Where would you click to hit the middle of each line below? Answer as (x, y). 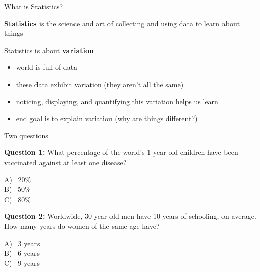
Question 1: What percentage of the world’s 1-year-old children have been (121, 152)
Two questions (26, 135)
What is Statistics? (34, 6)
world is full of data (47, 67)
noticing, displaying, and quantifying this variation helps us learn (117, 101)
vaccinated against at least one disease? (65, 162)
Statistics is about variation (49, 50)
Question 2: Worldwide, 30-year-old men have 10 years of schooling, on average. (130, 216)
